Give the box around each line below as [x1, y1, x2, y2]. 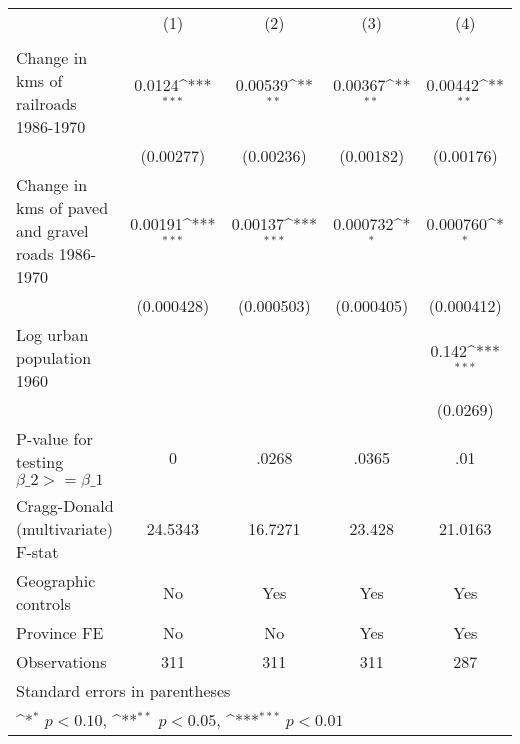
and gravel [16, 219, 89, 242]
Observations [16, 650, 107, 673]
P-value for [16, 427, 93, 450]
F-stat [16, 540, 59, 563]
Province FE [16, 621, 104, 644]
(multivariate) [16, 517, 113, 540]
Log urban [16, 323, 89, 346]
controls [16, 592, 71, 615]
